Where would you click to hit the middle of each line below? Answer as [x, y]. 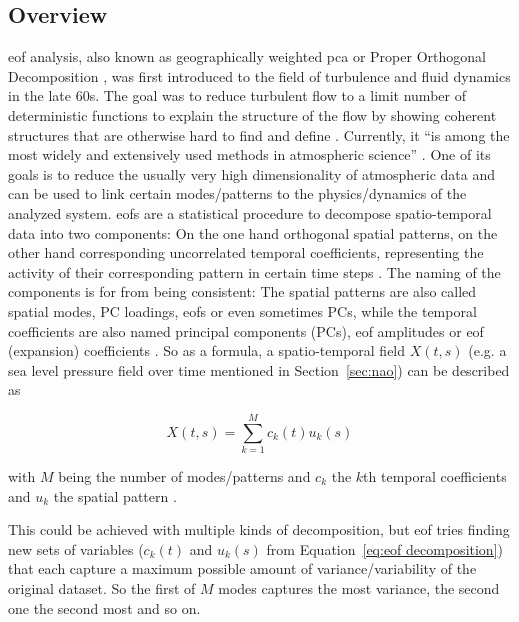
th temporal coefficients [435, 476]
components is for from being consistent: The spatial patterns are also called [242, 291]
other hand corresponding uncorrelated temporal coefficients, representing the [246, 252]
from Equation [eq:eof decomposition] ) [384, 548]
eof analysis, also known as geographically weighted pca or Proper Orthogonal [247, 56]
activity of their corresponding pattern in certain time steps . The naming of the [254, 271]
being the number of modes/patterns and [184, 476]
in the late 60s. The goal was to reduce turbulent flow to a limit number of [237, 95]
